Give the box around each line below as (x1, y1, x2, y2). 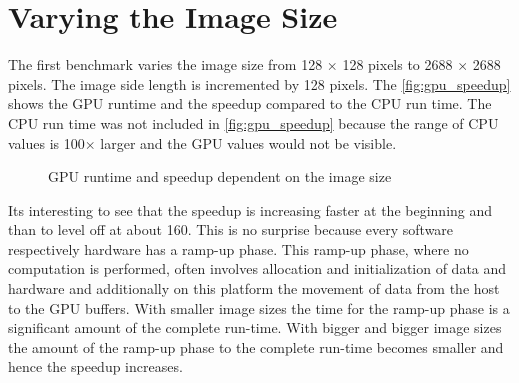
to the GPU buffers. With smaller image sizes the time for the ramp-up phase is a (8, 297, 510, 318)
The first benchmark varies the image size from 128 (8, 54, 323, 75)
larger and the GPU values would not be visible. (100, 132, 397, 153)
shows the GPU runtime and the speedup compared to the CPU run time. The (8, 93, 492, 114)
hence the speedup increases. (8, 356, 183, 377)
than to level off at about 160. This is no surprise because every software (8, 219, 454, 240)
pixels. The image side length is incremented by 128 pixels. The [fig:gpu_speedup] (8, 73, 511, 94)
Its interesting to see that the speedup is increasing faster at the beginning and (8, 199, 493, 220)
